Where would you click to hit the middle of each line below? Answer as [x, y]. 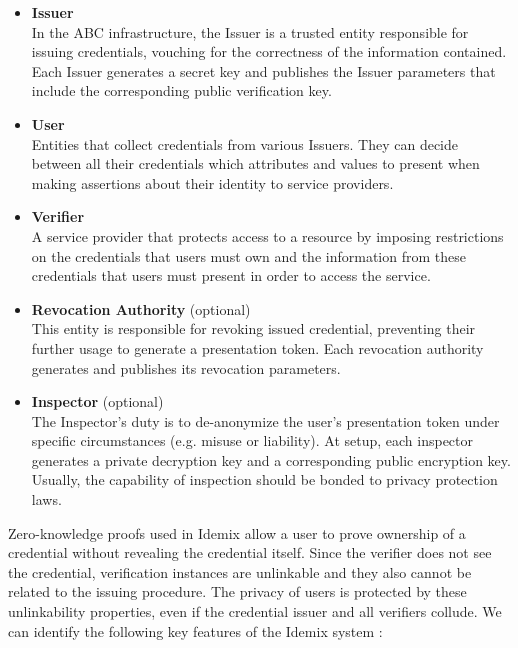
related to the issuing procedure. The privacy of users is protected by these [237, 591]
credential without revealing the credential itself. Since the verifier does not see [250, 552]
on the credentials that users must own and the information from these [248, 255]
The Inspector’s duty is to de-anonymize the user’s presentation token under [265, 420]
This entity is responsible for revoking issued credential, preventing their [253, 328]
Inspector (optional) [97, 401]
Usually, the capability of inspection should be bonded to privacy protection [264, 479]
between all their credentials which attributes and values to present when [255, 163]
